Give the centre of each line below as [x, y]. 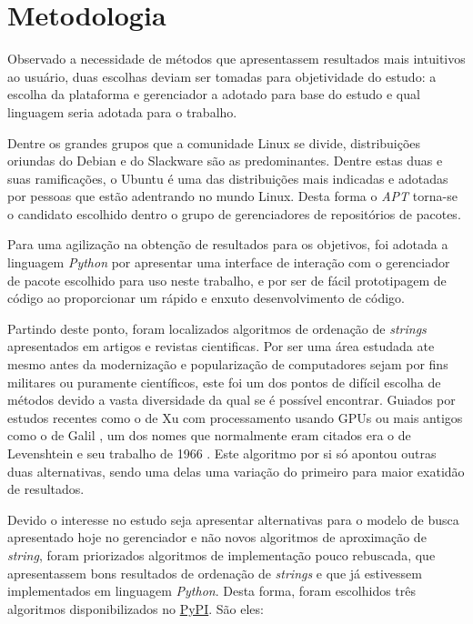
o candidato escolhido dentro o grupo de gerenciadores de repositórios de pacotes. [234, 213]
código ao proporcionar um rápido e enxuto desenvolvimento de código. [206, 298]
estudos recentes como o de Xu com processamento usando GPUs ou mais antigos [235, 417]
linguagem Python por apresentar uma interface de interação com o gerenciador [229, 262]
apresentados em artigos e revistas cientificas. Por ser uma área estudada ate [221, 346]
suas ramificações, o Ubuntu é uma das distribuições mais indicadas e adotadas [228, 178]
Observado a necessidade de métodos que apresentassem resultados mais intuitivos [236, 59]
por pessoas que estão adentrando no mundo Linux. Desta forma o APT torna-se [232, 196]
